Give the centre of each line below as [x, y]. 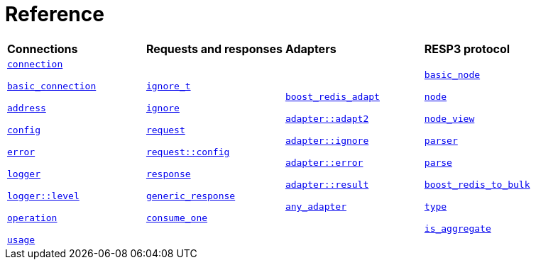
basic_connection [52, 86]
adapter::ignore [327, 141]
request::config [188, 152]
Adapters [311, 49]
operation [32, 218]
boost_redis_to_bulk [477, 185]
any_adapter [316, 207]
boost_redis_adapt [332, 97]
